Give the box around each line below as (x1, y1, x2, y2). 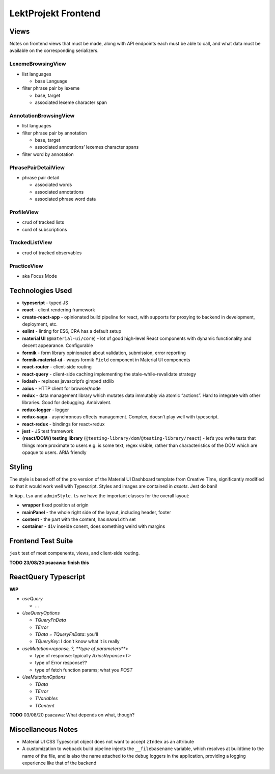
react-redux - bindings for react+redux (22, 421, 105, 427)
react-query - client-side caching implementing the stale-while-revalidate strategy (22, 371, 196, 377)
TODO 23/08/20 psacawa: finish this (9, 559, 89, 566)
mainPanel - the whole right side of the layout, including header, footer (22, 509, 172, 515)
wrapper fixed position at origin (22, 502, 89, 508)
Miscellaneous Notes (9, 725, 78, 734)
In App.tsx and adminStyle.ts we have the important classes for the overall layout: (9, 492, 189, 499)
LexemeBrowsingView (9, 60, 66, 67)
